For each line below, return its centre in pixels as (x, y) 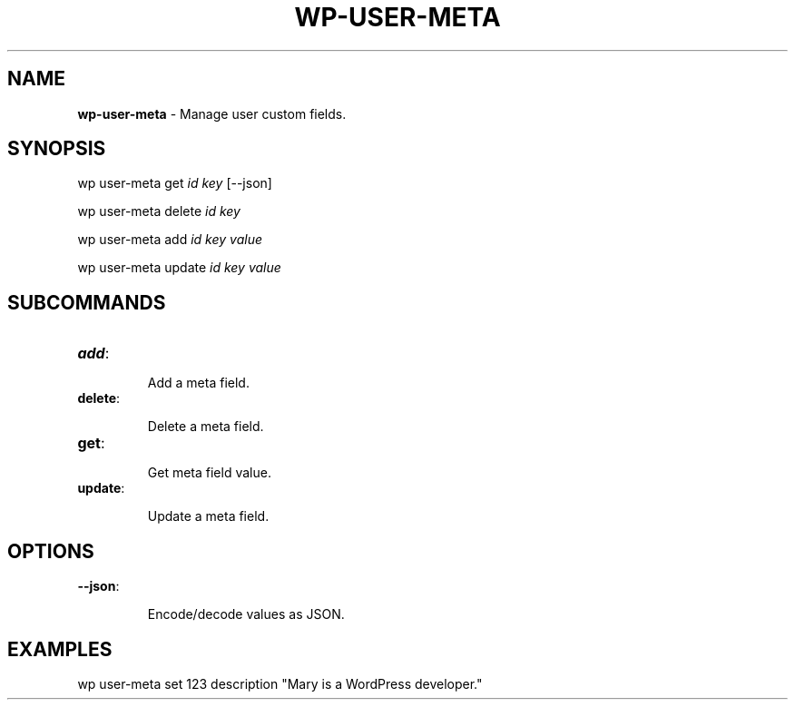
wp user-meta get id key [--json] (175, 183)
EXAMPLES (60, 649)
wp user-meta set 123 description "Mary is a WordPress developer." (280, 683)
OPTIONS (51, 551)
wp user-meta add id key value (170, 240)
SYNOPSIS (57, 149)
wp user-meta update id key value (179, 268)
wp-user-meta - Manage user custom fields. (212, 113)
